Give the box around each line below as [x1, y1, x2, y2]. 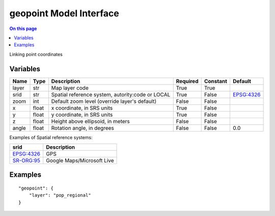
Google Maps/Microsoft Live [46, 157, 114, 164]
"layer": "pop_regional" [29, 193, 91, 198]
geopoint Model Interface [9, 8, 119, 19]
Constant [204, 77, 228, 85]
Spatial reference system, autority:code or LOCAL [51, 91, 171, 98]
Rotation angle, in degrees [51, 124, 115, 131]
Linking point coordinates [9, 51, 63, 57]
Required [176, 77, 199, 85]
